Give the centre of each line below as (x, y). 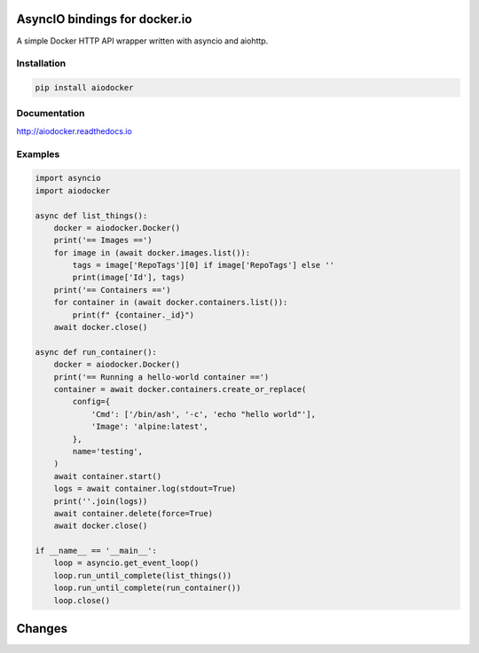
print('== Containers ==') (113, 290)
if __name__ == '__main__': (96, 551)
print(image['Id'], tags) (129, 278)
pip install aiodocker (84, 88)
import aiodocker (73, 190)
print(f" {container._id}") (133, 315)
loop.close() (82, 600)
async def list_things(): (91, 216)
